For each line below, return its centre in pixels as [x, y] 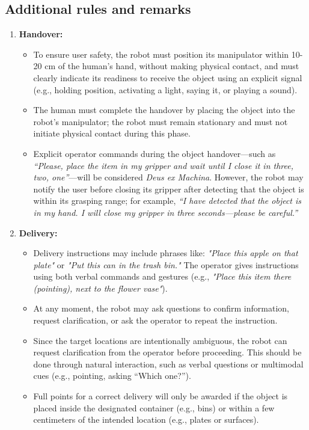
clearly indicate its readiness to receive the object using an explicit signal [168, 77]
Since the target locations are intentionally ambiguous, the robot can [160, 340]
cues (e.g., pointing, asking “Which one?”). [112, 376]
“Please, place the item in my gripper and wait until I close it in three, [163, 165]
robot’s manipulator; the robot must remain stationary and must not [161, 121]
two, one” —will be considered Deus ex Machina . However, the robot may [168, 177]
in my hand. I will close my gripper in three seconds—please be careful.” [166, 212]
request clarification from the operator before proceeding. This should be [167, 352]
